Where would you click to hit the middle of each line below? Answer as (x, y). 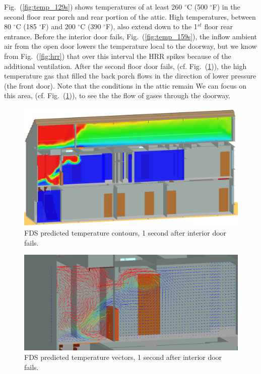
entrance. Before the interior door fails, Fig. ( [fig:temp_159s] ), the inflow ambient (131, 36)
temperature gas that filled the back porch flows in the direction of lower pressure (130, 76)
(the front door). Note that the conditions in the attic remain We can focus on (125, 85)
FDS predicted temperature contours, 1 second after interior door (125, 233)
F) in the (226, 7)
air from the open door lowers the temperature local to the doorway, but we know (130, 46)
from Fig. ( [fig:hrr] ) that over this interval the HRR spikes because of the (118, 56)
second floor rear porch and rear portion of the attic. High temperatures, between (130, 16)
